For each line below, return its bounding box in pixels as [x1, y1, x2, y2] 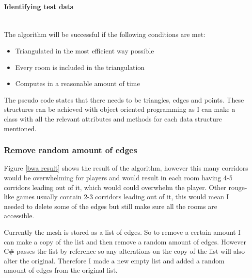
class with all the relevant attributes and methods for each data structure [4, 113, 222, 123]
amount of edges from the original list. [4, 265, 118, 275]
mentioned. [4, 123, 37, 133]
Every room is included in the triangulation [15, 62, 145, 72]
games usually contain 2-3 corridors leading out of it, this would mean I [16, 191, 229, 202]
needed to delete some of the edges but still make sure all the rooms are [4, 201, 217, 211]
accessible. [4, 210, 34, 221]
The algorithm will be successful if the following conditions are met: [4, 29, 205, 39]
